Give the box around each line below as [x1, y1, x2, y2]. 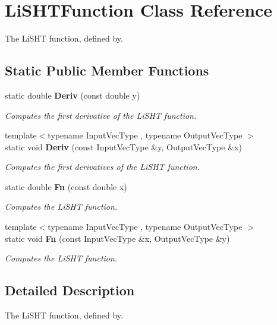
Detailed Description [5, 281, 135, 299]
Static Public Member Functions [5, 61, 209, 80]
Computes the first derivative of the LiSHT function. [5, 109, 197, 121]
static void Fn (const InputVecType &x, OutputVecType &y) [5, 232, 230, 244]
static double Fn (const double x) [5, 180, 127, 193]
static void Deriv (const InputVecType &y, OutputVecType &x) [5, 140, 242, 153]
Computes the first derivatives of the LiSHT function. [5, 160, 200, 173]
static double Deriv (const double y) [5, 89, 140, 101]
